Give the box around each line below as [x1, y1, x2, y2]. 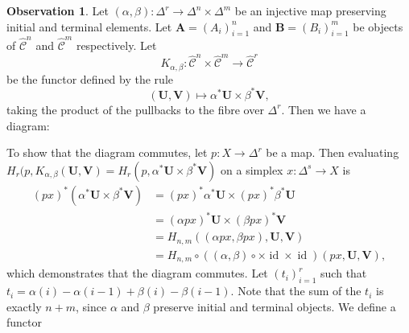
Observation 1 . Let [6, 2, 109, 18]
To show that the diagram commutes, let [6, 144, 208, 161]
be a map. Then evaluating [266, 144, 399, 161]
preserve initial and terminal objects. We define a [153, 298, 396, 314]
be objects [353, 18, 403, 35]
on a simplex [221, 161, 283, 178]
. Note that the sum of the [230, 282, 361, 299]
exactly [6, 298, 42, 314]
